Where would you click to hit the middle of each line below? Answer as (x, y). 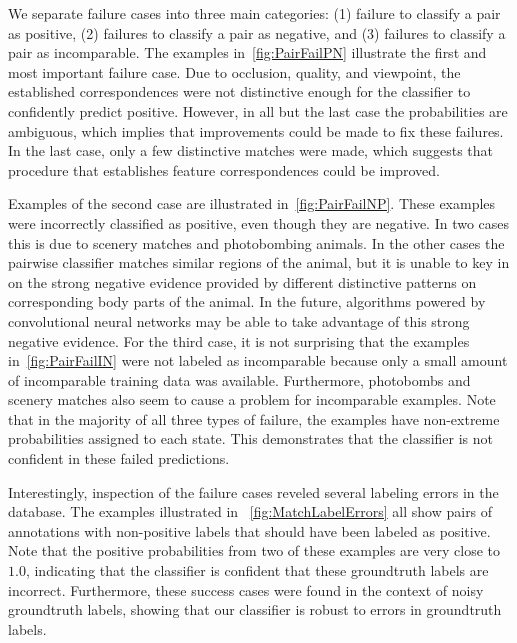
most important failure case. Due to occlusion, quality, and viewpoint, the (234, 71)
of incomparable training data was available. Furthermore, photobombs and (239, 379)
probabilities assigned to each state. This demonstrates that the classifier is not (251, 438)
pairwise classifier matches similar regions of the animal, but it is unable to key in (259, 262)
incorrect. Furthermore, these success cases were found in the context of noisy (246, 589)
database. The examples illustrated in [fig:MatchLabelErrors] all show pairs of (250, 511)
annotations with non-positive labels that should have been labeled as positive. (249, 530)
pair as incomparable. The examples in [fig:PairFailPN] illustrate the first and (247, 52)
